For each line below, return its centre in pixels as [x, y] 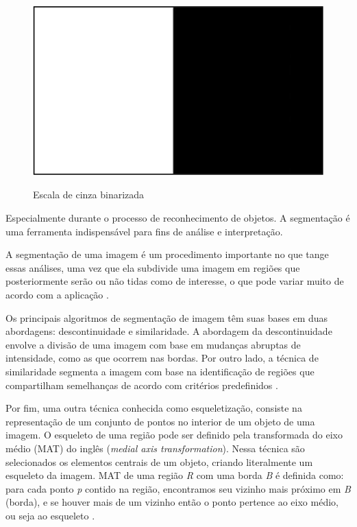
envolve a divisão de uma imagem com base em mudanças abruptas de [153, 344]
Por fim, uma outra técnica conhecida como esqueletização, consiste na [154, 408]
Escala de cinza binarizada [89, 195]
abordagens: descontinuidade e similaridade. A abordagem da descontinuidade [169, 331]
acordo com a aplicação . [57, 295]
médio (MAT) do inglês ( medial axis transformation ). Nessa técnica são [155, 448]
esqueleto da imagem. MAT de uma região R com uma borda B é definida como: [175, 475]
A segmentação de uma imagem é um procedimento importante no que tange [167, 254]
